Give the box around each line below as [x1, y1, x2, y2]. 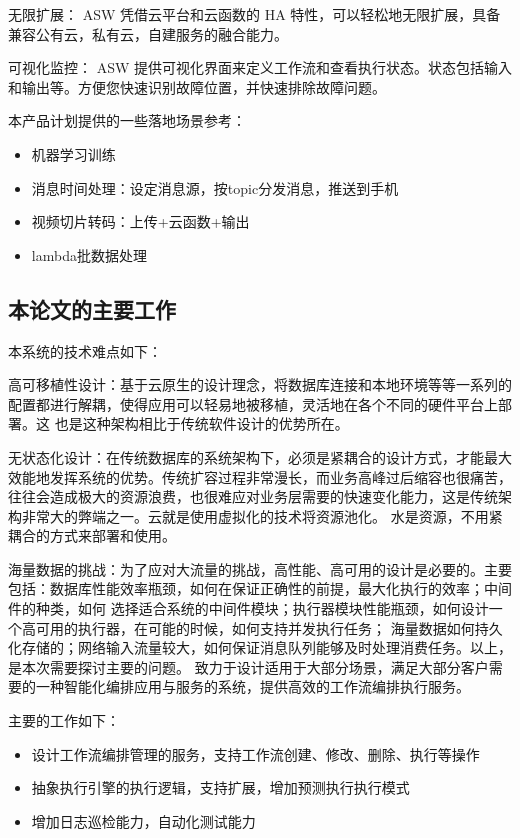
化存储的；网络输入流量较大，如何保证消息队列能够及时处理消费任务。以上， [8, 637, 512, 658]
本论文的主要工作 [8, 293, 176, 324]
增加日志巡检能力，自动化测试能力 [31, 810, 256, 831]
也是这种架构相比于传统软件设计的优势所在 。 [54, 413, 349, 434]
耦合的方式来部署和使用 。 [8, 525, 176, 546]
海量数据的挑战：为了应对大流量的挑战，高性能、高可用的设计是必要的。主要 [8, 558, 512, 579]
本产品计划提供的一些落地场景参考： [8, 110, 246, 131]
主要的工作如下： [8, 710, 120, 731]
